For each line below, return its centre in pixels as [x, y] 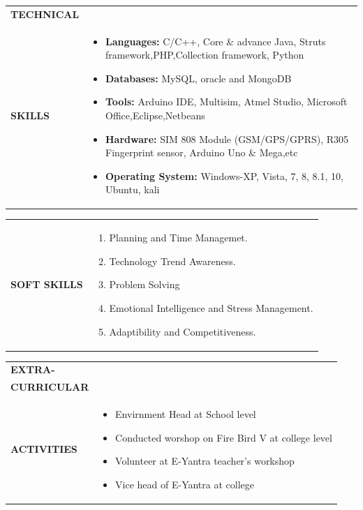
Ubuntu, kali [133, 189]
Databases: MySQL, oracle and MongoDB [199, 78]
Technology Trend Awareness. [172, 261]
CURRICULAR [50, 387]
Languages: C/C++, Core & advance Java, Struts [216, 41]
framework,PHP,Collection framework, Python [205, 55]
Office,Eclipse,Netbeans [155, 115]
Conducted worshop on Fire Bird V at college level [224, 437]
